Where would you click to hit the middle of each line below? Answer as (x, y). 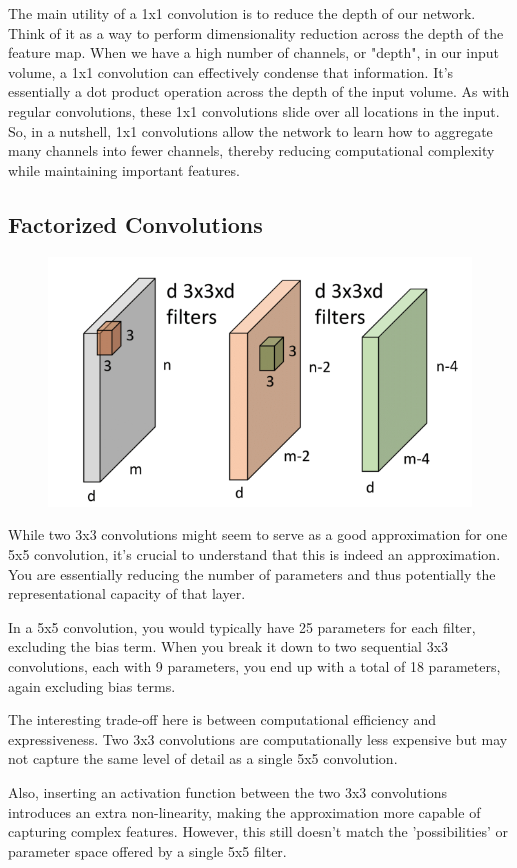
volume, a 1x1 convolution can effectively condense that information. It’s (231, 71)
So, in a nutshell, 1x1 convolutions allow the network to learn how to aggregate (250, 130)
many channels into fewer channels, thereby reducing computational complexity (251, 150)
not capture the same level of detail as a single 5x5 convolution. (203, 758)
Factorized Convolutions (135, 223)
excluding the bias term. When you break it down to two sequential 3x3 (228, 646)
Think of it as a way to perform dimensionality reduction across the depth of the (256, 32)
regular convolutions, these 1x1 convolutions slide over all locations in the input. (254, 110)
